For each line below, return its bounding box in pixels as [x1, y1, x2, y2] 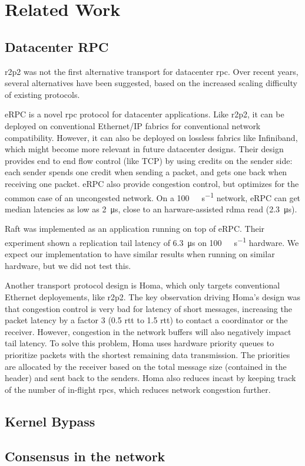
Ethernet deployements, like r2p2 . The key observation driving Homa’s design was [5, 290, 301, 303]
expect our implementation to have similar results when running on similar [5, 248, 275, 260]
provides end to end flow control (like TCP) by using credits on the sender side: [5, 154, 293, 166]
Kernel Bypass [5, 412, 95, 430]
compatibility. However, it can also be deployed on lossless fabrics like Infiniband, [5, 131, 298, 143]
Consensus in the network [5, 447, 165, 465]
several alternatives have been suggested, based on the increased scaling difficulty [5, 77, 297, 89]
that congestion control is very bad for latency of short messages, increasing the [5, 302, 292, 314]
